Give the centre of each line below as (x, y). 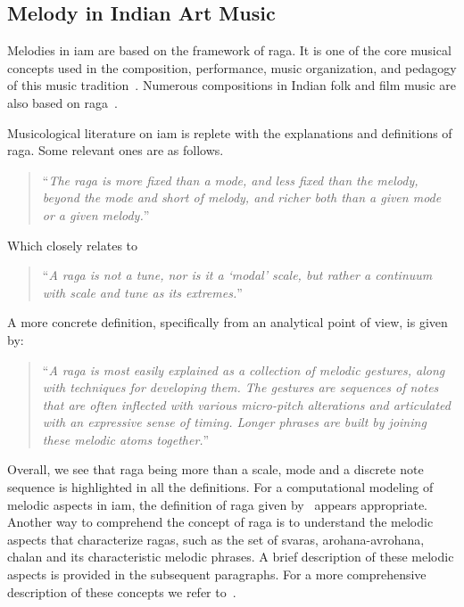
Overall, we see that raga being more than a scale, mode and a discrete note (215, 469)
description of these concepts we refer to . (122, 591)
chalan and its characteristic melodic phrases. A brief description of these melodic (231, 557)
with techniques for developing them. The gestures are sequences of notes (240, 387)
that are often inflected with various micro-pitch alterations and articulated (246, 404)
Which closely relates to (73, 245)
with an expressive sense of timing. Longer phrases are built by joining (234, 422)
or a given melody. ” (96, 214)
